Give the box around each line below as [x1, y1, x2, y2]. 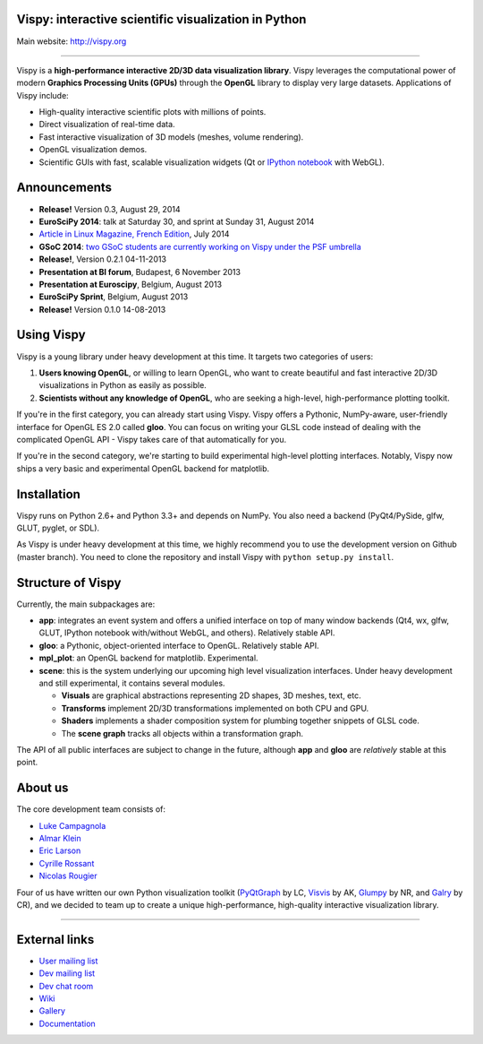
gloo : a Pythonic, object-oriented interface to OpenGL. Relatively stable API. [38, 640, 319, 651]
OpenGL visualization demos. [38, 144, 148, 155]
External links [16, 932, 95, 947]
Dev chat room [38, 980, 94, 991]
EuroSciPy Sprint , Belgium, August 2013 [38, 291, 189, 302]
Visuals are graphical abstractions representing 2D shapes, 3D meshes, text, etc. [61, 690, 361, 701]
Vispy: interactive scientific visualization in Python [16, 12, 307, 27]
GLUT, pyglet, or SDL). [16, 522, 100, 533]
